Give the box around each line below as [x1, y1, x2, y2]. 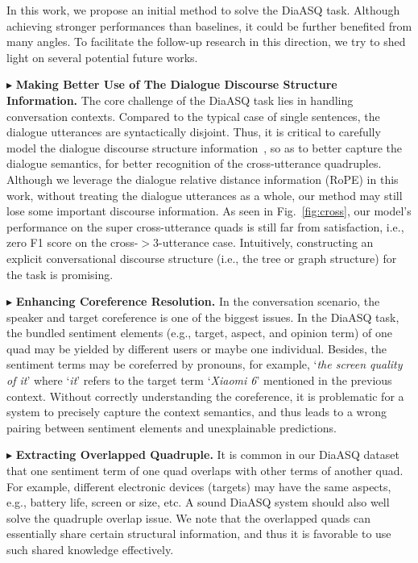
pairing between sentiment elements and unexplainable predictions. [6, 419, 337, 436]
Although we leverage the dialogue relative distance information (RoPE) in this [6, 170, 399, 187]
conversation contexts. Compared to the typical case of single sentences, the [6, 107, 380, 124]
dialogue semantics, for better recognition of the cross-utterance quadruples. [6, 155, 382, 172]
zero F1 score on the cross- [6, 234, 139, 251]
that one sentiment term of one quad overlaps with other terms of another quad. [6, 462, 404, 479]
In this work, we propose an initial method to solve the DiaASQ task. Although [6, 2, 400, 18]
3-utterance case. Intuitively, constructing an [153, 234, 374, 251]
